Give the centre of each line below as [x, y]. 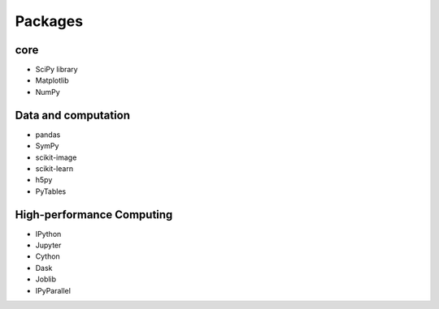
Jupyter [48, 245]
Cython [48, 256]
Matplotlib [52, 80]
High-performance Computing [94, 215]
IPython [48, 234]
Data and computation [72, 115]
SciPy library [57, 70]
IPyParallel [53, 290]
